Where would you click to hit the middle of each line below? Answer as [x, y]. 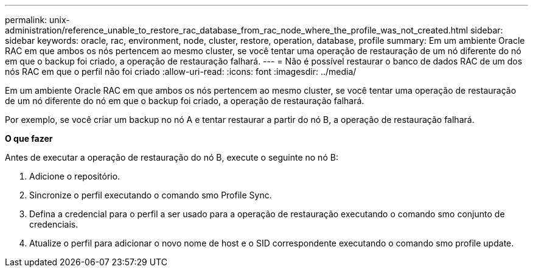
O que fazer [29, 138]
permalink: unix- [37, 20]
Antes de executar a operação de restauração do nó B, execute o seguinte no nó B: [172, 157]
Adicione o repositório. [75, 176]
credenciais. [54, 224]
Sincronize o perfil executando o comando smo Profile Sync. [151, 195]
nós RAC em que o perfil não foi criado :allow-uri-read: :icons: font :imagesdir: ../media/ [181, 71]
